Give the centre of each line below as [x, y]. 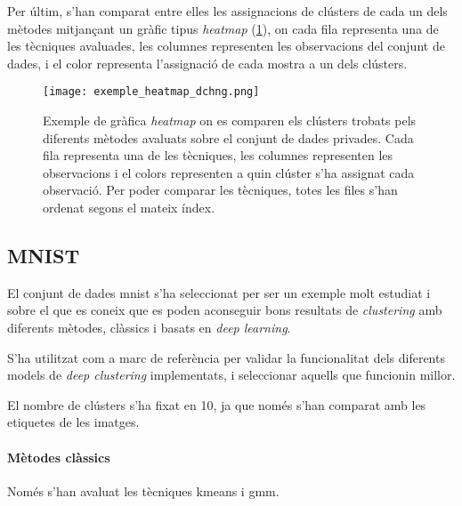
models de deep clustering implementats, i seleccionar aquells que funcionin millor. [231, 375]
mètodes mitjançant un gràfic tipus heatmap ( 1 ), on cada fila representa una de [223, 28]
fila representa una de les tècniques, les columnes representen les [218, 155]
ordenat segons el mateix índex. [129, 207]
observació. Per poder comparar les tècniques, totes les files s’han [220, 190]
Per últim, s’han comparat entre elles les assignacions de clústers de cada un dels [227, 11]
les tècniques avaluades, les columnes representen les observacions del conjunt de [226, 46]
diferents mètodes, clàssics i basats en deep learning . [149, 327]
